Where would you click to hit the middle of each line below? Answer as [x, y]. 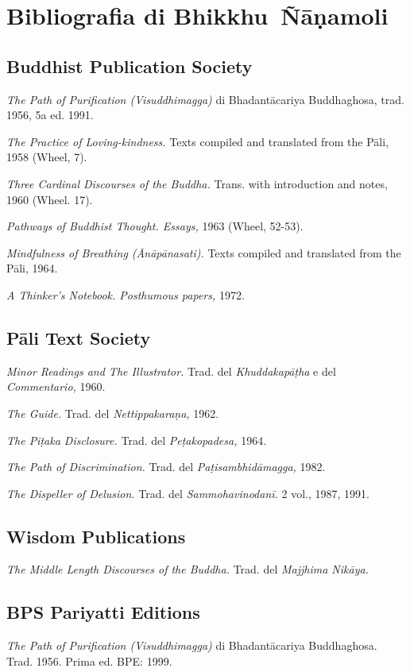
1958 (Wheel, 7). [47, 157]
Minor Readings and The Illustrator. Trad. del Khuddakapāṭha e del [171, 371]
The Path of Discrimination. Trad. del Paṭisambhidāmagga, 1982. [166, 467]
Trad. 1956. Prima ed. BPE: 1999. [89, 660]
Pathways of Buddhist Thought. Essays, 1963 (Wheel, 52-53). [155, 226]
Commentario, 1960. [56, 386]
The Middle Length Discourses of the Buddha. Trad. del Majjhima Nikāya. [188, 569]
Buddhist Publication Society [130, 66]
